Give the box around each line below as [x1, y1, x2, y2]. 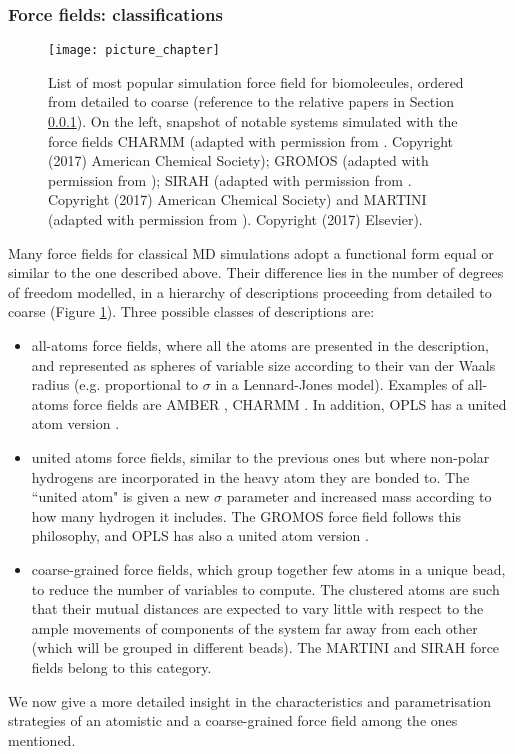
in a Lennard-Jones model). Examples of [215, 374, 464, 395]
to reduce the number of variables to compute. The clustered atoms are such [31, 578, 500, 599]
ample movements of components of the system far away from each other [31, 617, 478, 638]
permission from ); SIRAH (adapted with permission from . [48, 169, 412, 190]
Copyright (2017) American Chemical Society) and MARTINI [48, 189, 427, 210]
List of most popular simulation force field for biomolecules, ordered [48, 71, 464, 92]
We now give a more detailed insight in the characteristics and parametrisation [8, 690, 492, 711]
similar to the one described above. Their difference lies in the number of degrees [8, 262, 504, 283]
